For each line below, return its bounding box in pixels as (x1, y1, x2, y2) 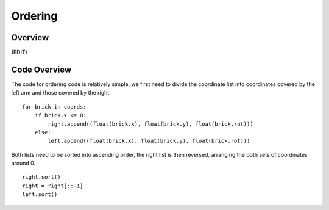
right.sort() (22, 174, 61, 181)
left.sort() (22, 191, 58, 198)
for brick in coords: (22, 103, 87, 110)
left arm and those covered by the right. (11, 89, 111, 96)
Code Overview (11, 64, 72, 74)
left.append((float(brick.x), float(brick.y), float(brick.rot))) (48, 137, 250, 145)
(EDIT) (11, 49, 27, 56)
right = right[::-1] (22, 182, 83, 189)
